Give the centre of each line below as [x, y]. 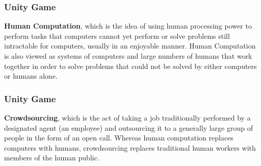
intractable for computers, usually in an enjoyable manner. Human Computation [130, 46]
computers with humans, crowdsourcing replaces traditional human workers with [130, 147]
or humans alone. [31, 76]
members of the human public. [52, 158]
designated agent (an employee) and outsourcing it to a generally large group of [128, 127]
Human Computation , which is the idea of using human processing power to [128, 26]
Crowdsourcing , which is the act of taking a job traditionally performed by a [127, 117]
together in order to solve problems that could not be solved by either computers [130, 66]
